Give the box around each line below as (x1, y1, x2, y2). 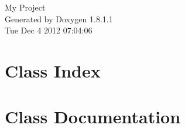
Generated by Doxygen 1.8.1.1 (5, 12, 113, 25)
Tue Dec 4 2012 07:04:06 (5, 24, 92, 36)
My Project (5, 1, 46, 13)
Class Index (5, 58, 101, 82)
